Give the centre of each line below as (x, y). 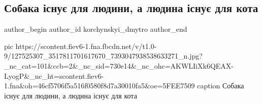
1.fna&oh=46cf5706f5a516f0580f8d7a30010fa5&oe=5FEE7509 (100, 86)
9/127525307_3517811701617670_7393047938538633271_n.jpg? (103, 56)
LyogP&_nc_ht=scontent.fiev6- (54, 75)
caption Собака (221, 86)
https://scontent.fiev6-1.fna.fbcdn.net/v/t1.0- (86, 46)
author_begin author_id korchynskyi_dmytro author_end (96, 29)
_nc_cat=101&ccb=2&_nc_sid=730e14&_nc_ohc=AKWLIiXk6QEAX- (119, 65)
